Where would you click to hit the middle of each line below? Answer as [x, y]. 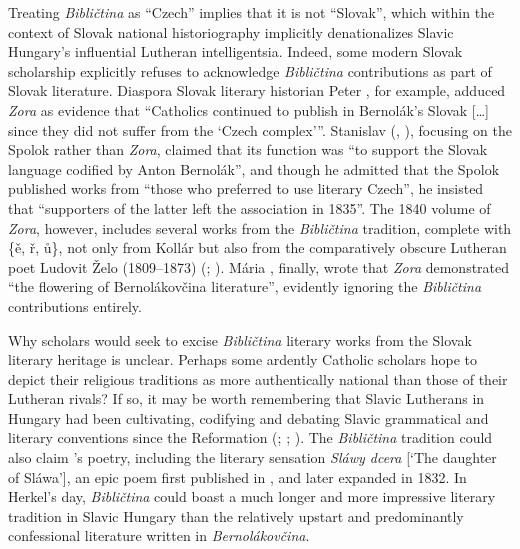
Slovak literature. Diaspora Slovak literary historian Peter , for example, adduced [257, 90]
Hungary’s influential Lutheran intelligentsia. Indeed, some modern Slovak [235, 51]
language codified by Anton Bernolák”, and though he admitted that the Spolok [254, 168]
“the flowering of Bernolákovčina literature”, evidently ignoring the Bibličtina [245, 286]
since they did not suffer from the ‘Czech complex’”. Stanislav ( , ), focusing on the [260, 129]
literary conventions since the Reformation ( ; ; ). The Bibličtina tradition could [250, 437]
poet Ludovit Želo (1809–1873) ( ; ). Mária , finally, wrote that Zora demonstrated [259, 266]
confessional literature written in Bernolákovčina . [159, 535]
